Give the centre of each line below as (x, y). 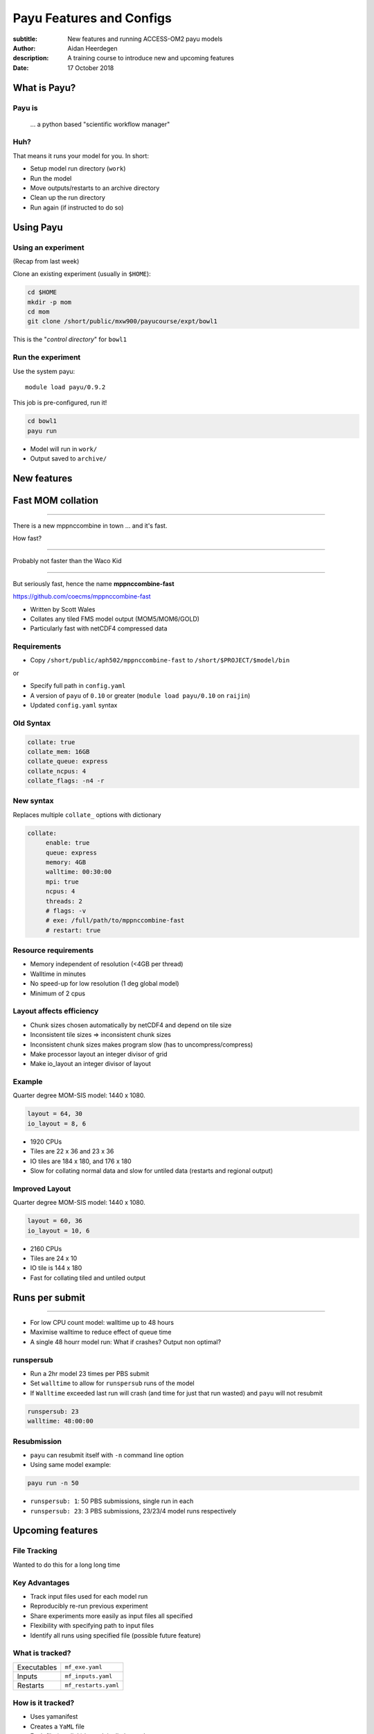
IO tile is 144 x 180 (56, 1268)
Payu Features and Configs (92, 18)
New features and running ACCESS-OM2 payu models (145, 39)
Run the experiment (47, 357)
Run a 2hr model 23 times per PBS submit (90, 1374)
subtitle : (25, 39)
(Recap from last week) (46, 261)
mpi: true (62, 882)
